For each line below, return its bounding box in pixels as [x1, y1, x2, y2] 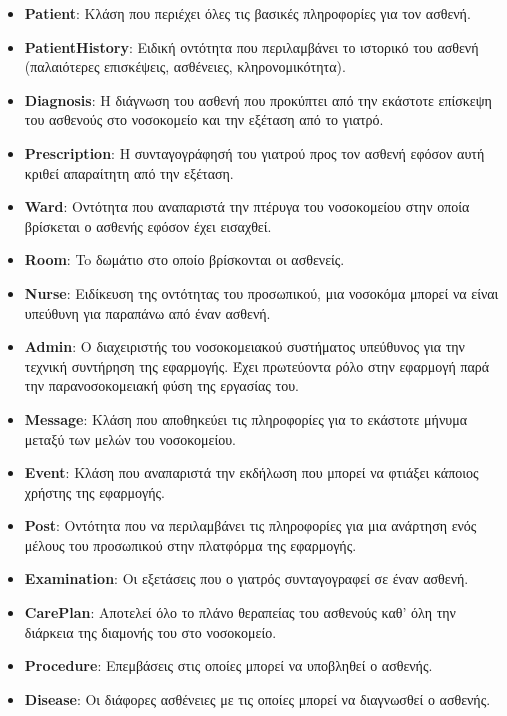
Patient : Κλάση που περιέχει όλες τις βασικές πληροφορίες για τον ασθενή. [24, 3, 471, 23]
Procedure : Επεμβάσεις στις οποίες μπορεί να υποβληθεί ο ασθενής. [24, 655, 433, 676]
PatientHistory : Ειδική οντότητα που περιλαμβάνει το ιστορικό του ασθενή [24, 36, 479, 57]
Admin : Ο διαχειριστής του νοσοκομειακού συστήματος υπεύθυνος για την [24, 336, 465, 357]
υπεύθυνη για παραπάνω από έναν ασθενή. [24, 302, 271, 323]
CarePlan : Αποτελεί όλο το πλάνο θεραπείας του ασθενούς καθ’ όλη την [24, 602, 456, 623]
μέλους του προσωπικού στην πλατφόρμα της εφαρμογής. [24, 534, 357, 555]
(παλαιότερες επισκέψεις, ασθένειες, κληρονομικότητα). [24, 56, 346, 77]
